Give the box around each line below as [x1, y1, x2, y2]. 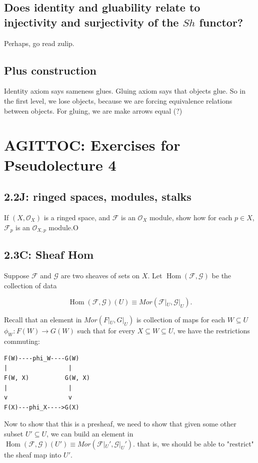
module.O [48, 222, 78, 232]
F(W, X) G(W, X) [4, 374, 90, 381]
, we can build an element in [46, 428, 133, 438]
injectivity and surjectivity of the [4, 14, 179, 30]
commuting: [4, 336, 40, 346]
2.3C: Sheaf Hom [4, 247, 94, 262]
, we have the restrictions [173, 325, 250, 336]
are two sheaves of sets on [60, 270, 140, 281]
